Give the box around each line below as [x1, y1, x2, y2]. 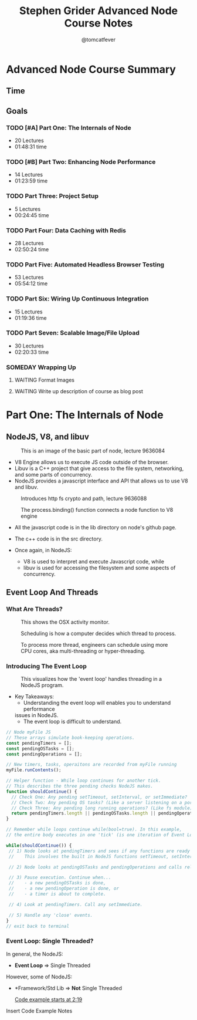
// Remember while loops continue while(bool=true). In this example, [6, 826, 182, 833]
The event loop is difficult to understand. [23, 718, 122, 725]
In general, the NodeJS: [6, 950, 63, 957]
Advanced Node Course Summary [6, 63, 176, 76]
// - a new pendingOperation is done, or [8, 886, 119, 891]
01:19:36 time [14, 314, 47, 321]
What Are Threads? [6, 605, 63, 613]
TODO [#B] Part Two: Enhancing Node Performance [6, 157, 156, 166]
